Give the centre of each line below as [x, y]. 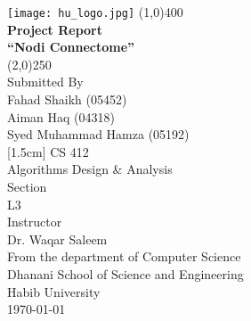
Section [27, 186]
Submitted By [45, 82]
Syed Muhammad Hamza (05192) [98, 134]
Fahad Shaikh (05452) [67, 99]
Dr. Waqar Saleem [57, 239]
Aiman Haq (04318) [61, 116]
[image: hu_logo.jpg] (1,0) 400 [95, 12]
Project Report [55, 29]
